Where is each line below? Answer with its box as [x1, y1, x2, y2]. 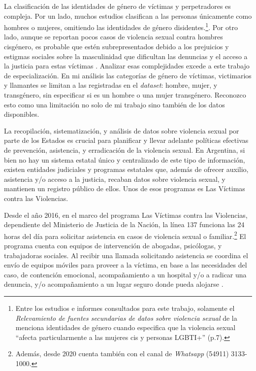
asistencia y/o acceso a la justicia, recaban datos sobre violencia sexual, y [4, 173, 225, 184]
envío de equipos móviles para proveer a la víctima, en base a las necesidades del [4, 260, 247, 270]
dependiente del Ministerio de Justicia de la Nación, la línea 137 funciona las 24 [4, 219, 245, 230]
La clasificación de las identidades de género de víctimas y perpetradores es [4, 1, 231, 11]
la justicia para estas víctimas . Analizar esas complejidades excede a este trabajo [4, 61, 250, 71]
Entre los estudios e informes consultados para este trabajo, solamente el [15, 303, 235, 313]
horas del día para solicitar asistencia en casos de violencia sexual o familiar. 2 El [4, 229, 246, 241]
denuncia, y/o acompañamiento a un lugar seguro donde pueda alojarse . [4, 279, 224, 289]
